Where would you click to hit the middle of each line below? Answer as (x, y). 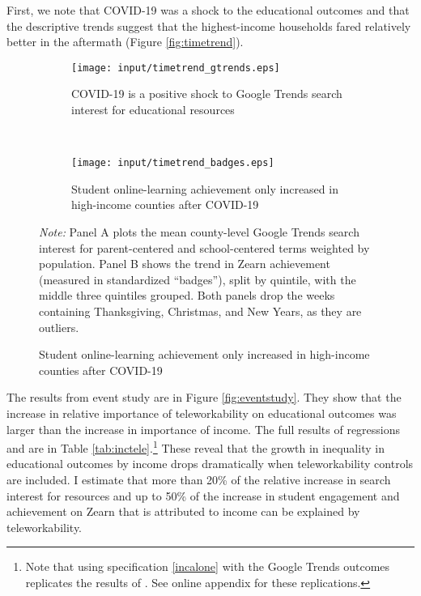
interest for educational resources (153, 110)
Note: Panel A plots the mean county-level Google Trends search (199, 232)
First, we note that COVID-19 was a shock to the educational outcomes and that (208, 10)
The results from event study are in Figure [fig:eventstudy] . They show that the (204, 397)
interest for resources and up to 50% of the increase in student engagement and (203, 495)
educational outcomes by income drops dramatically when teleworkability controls (210, 464)
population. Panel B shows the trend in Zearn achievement (185, 264)
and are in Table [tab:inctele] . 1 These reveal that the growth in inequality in (196, 447)
